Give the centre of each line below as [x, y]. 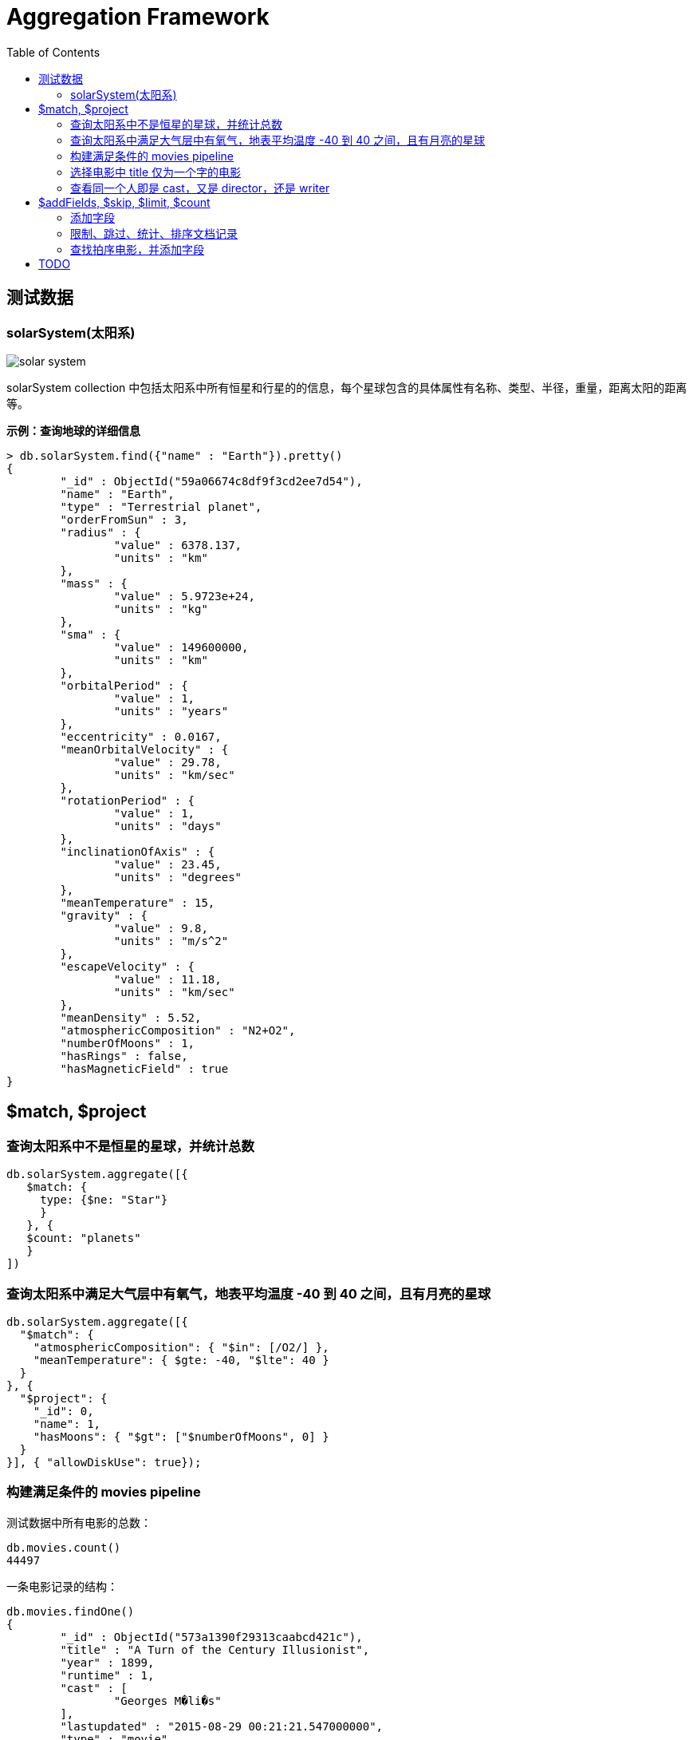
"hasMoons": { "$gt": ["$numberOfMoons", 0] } [181, 1436]
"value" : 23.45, [167, 864]
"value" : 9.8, [161, 928]
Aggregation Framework [138, 17]
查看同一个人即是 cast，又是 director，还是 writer [200, 188]
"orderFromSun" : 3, [124, 519]
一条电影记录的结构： [62, 1586]
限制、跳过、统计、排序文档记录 [154, 233]
